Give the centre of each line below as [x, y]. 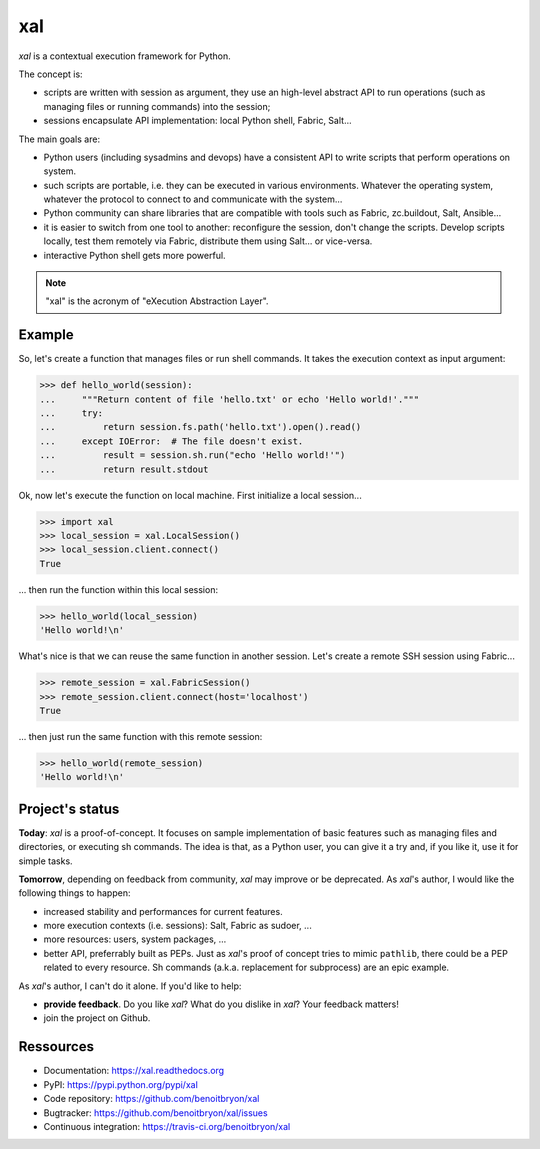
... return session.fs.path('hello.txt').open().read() [200, 427]
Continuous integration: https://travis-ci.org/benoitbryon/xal [167, 1126]
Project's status [69, 808]
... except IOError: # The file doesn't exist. [171, 441]
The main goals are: [59, 139]
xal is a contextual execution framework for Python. [125, 56]
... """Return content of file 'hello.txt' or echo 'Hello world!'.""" [229, 399]
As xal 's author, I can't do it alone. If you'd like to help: [130, 986]
